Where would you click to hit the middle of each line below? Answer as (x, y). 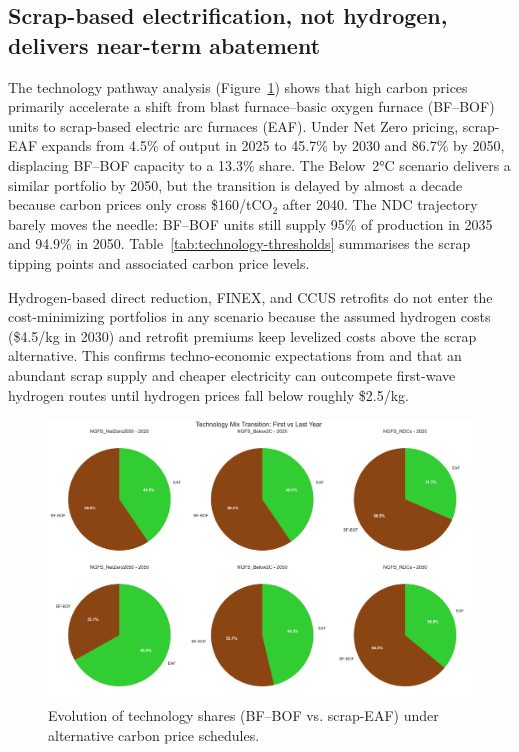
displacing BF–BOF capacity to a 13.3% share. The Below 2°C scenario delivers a (259, 164)
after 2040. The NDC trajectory (380, 204)
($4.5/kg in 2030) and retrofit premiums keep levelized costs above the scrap (242, 335)
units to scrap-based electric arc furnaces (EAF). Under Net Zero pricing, (233, 125)
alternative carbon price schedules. (154, 735)
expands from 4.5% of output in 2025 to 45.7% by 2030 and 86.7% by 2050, (273, 145)
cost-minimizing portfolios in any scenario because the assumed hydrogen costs (249, 316)
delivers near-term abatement (164, 44)
